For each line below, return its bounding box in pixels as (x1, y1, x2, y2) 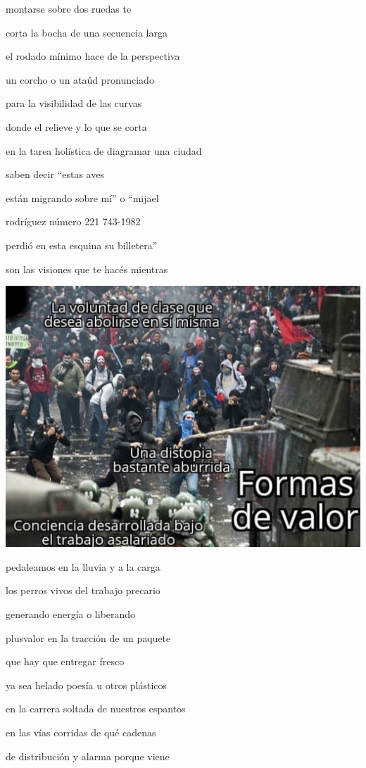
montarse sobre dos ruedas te (6, 1, 132, 15)
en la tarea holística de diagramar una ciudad (6, 143, 202, 158)
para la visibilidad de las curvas (6, 96, 142, 111)
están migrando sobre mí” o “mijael (6, 190, 159, 205)
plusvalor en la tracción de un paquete (6, 630, 171, 645)
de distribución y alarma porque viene (6, 748, 170, 763)
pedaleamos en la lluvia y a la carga (6, 559, 160, 574)
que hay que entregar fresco (6, 654, 125, 669)
